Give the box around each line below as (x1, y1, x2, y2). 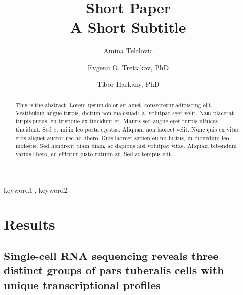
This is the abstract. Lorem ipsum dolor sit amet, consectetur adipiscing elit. (15, 100, 213, 109)
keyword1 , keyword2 (4, 185, 68, 195)
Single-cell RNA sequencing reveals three (4, 248, 219, 263)
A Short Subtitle (70, 17, 186, 37)
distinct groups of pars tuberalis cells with (4, 262, 224, 278)
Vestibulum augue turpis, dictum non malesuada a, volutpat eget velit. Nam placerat (15, 109, 234, 117)
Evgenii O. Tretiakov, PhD (87, 62, 169, 72)
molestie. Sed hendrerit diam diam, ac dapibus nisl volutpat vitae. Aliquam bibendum (15, 142, 237, 150)
